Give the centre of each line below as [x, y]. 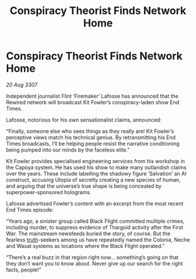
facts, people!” [24, 270]
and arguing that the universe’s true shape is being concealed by [84, 186]
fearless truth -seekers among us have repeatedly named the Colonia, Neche [98, 240]
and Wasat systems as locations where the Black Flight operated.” [85, 246]
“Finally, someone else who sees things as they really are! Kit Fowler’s [90, 131]
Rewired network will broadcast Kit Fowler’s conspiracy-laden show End [93, 102]
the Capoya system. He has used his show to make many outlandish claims [96, 167]
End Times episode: [30, 209]
